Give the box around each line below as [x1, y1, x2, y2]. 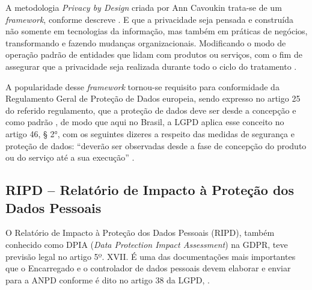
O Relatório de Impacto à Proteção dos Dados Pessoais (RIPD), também [5, 226, 275, 239]
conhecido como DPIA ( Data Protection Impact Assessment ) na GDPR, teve [5, 238, 288, 250]
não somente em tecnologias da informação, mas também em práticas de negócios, [5, 25, 308, 37]
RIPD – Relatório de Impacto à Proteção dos [5, 180, 294, 199]
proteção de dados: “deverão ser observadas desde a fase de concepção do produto [5, 139, 307, 152]
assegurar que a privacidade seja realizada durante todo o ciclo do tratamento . [5, 60, 297, 72]
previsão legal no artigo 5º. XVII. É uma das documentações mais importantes [5, 250, 296, 262]
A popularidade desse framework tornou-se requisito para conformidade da [5, 80, 280, 93]
